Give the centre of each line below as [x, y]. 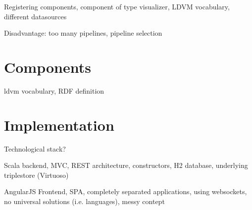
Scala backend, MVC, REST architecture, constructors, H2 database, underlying [126, 165]
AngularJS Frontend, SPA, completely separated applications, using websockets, [126, 191]
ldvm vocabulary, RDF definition [54, 90]
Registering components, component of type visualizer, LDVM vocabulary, [117, 6]
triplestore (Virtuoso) [36, 175]
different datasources [35, 16]
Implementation [59, 125]
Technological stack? [35, 148]
